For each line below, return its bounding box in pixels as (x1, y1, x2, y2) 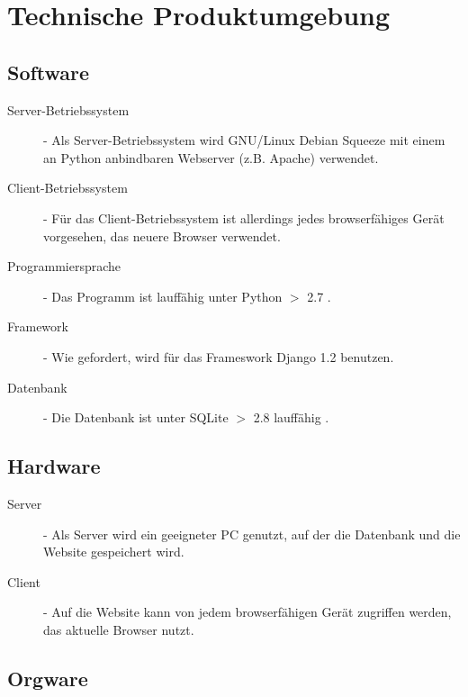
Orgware (7, 664, 88, 692)
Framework (7, 317, 68, 336)
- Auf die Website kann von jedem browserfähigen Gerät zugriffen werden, (43, 602, 452, 621)
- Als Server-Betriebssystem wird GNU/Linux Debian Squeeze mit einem (43, 131, 445, 149)
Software (7, 58, 90, 86)
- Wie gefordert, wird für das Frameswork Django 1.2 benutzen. (43, 347, 394, 366)
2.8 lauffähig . (253, 408, 329, 427)
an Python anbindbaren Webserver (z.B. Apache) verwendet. (43, 148, 379, 167)
